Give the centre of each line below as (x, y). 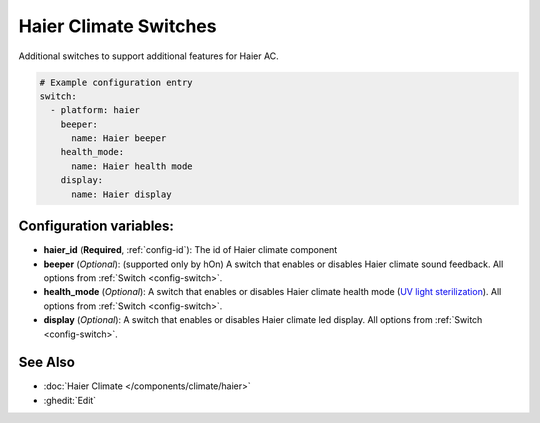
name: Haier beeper (119, 138)
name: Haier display (121, 194)
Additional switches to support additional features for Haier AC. (148, 56)
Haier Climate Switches (117, 26)
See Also (46, 362)
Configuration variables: (96, 226)
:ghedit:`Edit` (70, 400)
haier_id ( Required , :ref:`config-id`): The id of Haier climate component (190, 250)
